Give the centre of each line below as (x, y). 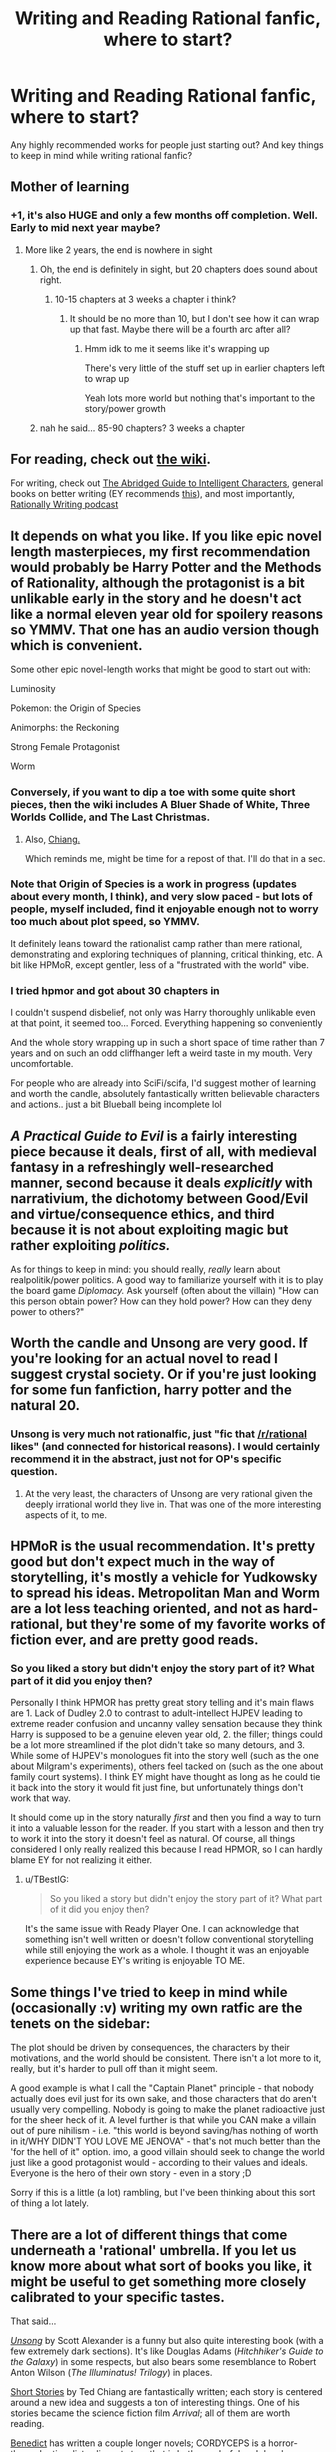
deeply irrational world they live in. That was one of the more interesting (173, 1504)
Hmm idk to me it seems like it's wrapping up (177, 348)
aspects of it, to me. (66, 1514)
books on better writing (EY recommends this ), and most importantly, (152, 494)
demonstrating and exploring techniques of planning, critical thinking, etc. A (166, 954)
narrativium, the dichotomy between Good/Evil (159, 1198)
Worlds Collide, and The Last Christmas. (110, 817)
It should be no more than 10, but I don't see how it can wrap (194, 318)
